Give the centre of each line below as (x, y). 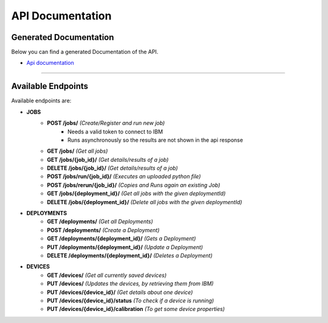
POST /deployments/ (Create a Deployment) (104, 230)
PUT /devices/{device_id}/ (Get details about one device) (120, 292)
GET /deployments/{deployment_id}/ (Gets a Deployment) (121, 239)
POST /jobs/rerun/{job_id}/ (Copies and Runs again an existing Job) (134, 185)
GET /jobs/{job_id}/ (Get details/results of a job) (108, 159)
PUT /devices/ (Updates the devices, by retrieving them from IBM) (130, 284)
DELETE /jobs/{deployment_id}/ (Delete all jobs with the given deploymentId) (145, 202)
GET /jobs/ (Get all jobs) (77, 151)
